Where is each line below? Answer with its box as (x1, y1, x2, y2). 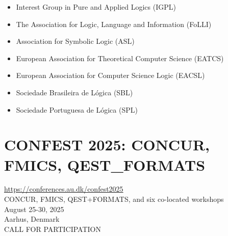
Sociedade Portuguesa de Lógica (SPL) (16, 104, 138, 115)
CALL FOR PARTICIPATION (4, 223, 101, 234)
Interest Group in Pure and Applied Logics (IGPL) (16, 2, 176, 12)
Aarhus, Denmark (4, 214, 60, 224)
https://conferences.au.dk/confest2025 (4, 183, 123, 194)
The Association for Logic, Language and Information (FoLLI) (16, 18, 212, 29)
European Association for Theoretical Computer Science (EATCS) (16, 53, 224, 63)
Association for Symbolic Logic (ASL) (16, 36, 135, 46)
